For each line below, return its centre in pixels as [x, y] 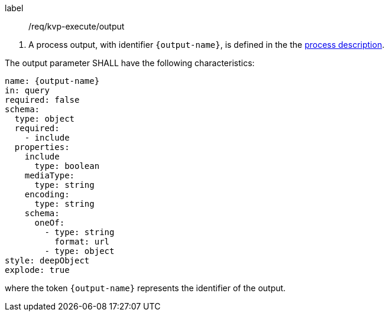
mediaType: [50, 175]
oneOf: [50, 223]
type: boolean [67, 166]
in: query [27, 90]
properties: [42, 147]
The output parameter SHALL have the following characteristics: [130, 63]
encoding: [47, 194]
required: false [42, 100]
